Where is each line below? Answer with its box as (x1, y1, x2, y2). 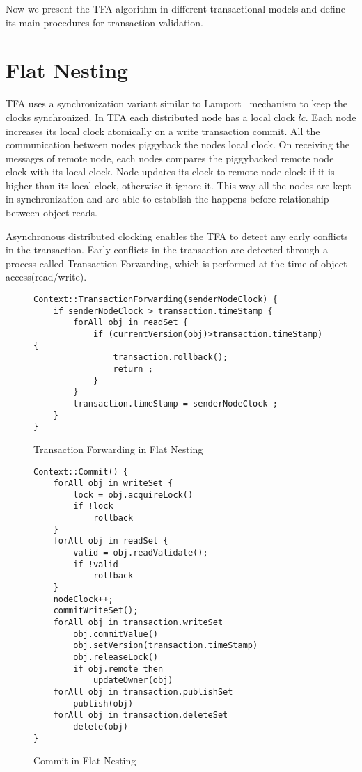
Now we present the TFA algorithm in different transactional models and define (6, 1, 345, 15)
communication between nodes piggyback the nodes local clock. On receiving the (6, 137, 350, 152)
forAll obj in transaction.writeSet (53, 617, 223, 628)
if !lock (73, 501, 113, 512)
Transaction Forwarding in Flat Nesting (33, 441, 203, 456)
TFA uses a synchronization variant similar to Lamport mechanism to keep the (6, 96, 347, 111)
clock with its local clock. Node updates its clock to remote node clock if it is (6, 164, 335, 179)
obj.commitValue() (73, 629, 158, 639)
